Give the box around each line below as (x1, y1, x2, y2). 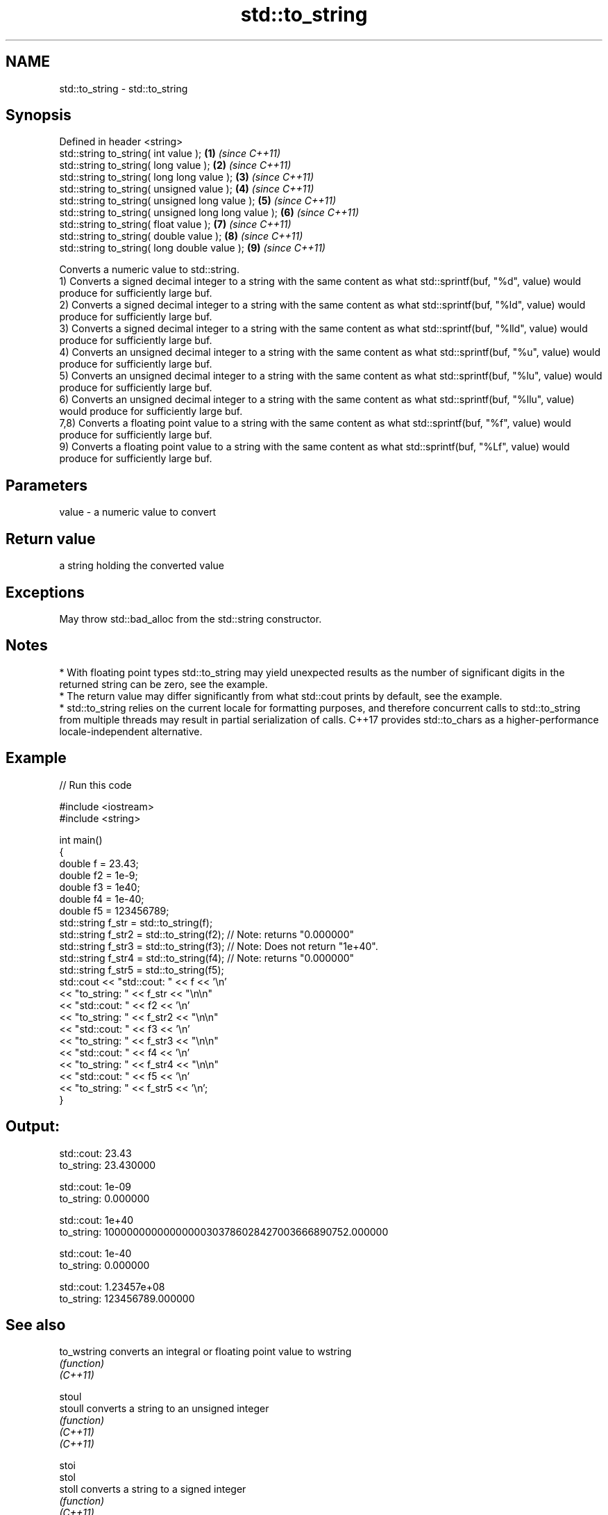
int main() (59, 833, 103, 846)
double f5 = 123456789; (59, 904, 169, 917)
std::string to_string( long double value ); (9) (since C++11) (59, 242, 326, 254)
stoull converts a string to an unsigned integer (59, 1402, 269, 1415)
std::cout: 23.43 (59, 1147, 132, 1159)
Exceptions (6, 583, 85, 601)
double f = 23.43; (59, 857, 139, 869)
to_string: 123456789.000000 (59, 1292, 195, 1304)
